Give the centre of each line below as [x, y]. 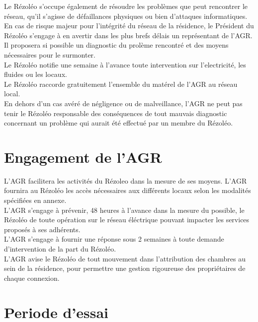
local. [12, 94]
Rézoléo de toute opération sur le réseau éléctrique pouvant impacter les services [127, 220]
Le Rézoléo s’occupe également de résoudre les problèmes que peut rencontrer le [126, 6]
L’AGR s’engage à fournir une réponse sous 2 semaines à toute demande [114, 239]
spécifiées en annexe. [35, 200]
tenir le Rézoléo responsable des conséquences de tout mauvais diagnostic [116, 113]
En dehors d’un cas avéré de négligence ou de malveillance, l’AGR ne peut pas [123, 103]
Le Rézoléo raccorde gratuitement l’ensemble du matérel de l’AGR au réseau [121, 84]
